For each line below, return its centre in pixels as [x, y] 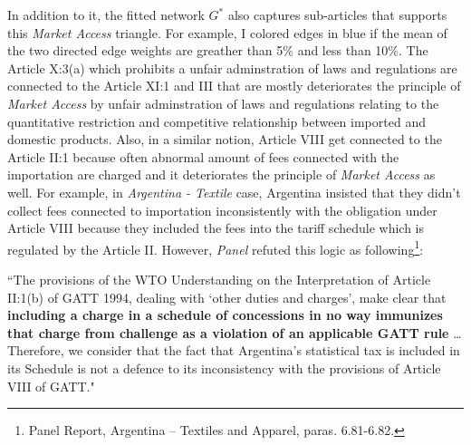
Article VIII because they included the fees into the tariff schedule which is [216, 228]
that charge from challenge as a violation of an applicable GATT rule [228, 332]
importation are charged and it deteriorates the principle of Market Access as [221, 174]
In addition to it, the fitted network [106, 15]
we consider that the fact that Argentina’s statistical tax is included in [264, 350]
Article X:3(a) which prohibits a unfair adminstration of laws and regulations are [232, 68]
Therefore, [36, 350]
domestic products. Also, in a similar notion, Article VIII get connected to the [225, 139]
